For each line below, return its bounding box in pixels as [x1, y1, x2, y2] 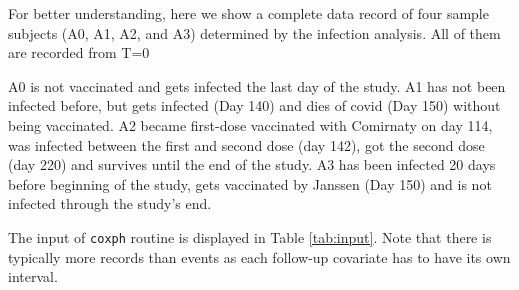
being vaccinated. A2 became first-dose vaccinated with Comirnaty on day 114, [8, 114, 493, 135]
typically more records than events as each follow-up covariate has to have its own [8, 246, 511, 267]
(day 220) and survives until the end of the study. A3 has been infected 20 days [8, 154, 496, 175]
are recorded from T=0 [8, 42, 150, 63]
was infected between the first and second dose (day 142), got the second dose [8, 134, 485, 155]
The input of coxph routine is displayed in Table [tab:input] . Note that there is [8, 226, 492, 247]
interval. [8, 266, 58, 287]
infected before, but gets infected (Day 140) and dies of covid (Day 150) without [8, 95, 501, 116]
